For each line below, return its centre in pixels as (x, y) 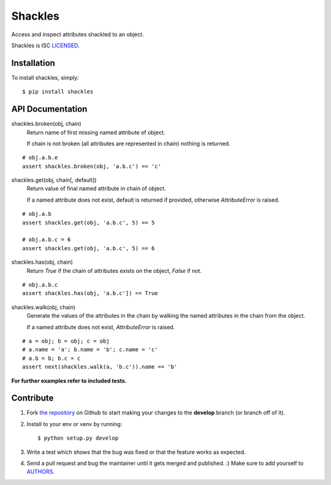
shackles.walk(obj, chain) (44, 307)
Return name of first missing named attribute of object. (96, 132)
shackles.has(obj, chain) (42, 262)
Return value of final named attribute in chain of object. (96, 189)
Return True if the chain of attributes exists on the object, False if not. (114, 270)
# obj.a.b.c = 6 (47, 240)
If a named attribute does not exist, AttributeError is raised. (101, 327)
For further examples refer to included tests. (69, 381)
